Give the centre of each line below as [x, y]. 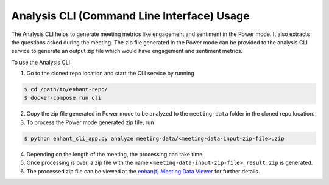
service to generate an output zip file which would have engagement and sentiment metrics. [127, 51]
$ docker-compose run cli [63, 98]
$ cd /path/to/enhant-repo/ [66, 89]
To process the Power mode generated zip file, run [90, 122]
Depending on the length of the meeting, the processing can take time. [115, 154]
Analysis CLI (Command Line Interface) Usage [130, 16]
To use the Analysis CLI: [42, 62]
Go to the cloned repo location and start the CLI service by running [110, 74]
